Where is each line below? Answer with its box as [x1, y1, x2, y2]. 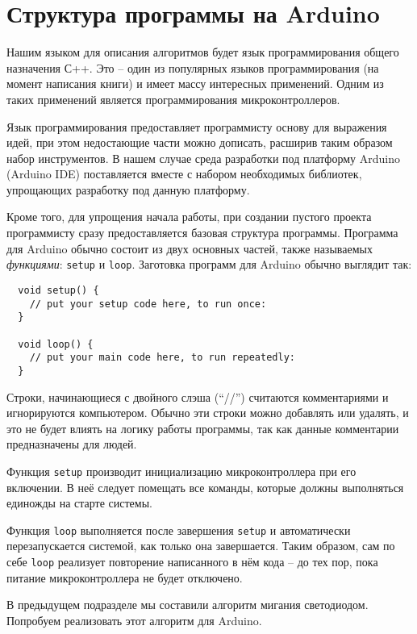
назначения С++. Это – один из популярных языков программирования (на [6, 59, 379, 76]
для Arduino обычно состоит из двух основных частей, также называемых [6, 240, 373, 257]
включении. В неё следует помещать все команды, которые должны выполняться [6, 478, 404, 495]
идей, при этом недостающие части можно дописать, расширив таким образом [6, 134, 393, 151]
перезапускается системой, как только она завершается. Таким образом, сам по [6, 537, 395, 554]
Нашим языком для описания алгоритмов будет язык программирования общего [6, 44, 399, 60]
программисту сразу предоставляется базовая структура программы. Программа [6, 224, 398, 241]
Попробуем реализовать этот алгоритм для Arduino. [6, 611, 262, 628]
